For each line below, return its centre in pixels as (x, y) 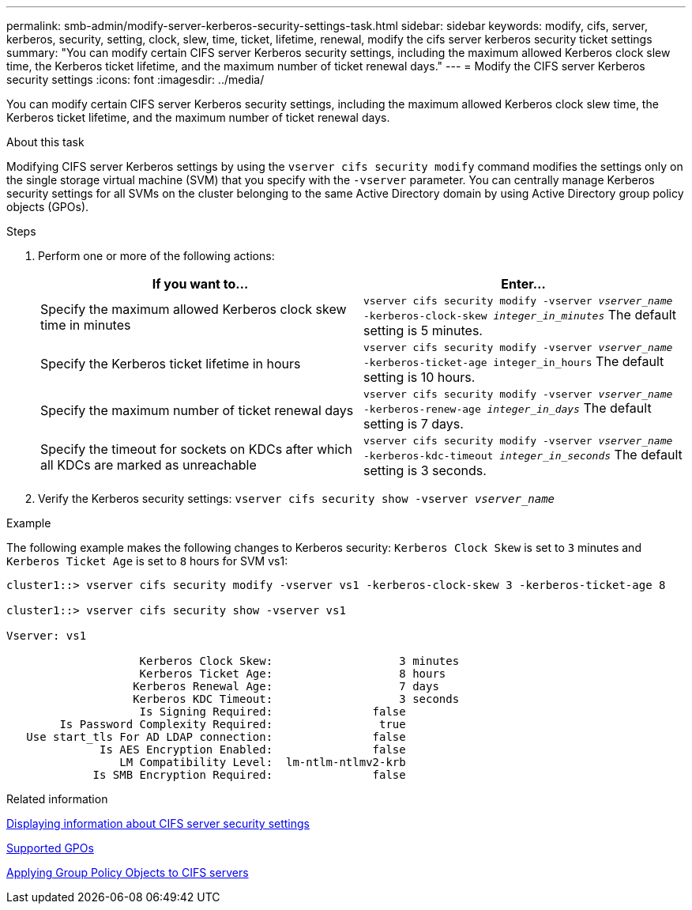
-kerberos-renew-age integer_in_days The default (508, 408)
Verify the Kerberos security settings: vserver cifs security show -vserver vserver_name (297, 498)
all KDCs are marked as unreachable (149, 464)
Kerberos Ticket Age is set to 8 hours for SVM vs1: (147, 561)
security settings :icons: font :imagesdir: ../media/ (135, 79)
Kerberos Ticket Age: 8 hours (293, 674)
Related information (57, 799)
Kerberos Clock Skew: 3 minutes (299, 661)
